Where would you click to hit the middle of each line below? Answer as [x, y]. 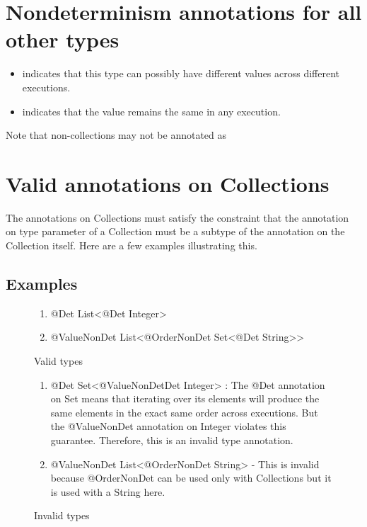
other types [63, 39]
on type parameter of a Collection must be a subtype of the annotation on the [175, 231]
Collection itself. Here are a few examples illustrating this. [132, 245]
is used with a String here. [108, 491]
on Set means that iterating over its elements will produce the [185, 398]
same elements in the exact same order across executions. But [184, 412]
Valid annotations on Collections [168, 183]
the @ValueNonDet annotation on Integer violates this [168, 426]
